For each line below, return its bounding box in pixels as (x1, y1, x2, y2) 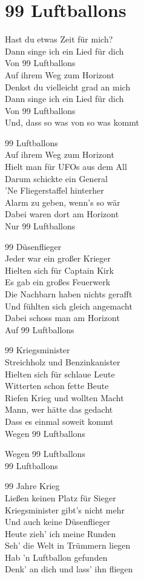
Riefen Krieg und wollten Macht (5, 391, 124, 404)
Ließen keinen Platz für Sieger (5, 491, 116, 504)
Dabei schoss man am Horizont (5, 311, 120, 324)
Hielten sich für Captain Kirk (5, 263, 114, 276)
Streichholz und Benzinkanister (5, 355, 120, 368)
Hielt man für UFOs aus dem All (5, 160, 127, 173)
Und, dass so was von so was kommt (5, 116, 140, 129)
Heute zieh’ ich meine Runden (5, 527, 116, 540)
